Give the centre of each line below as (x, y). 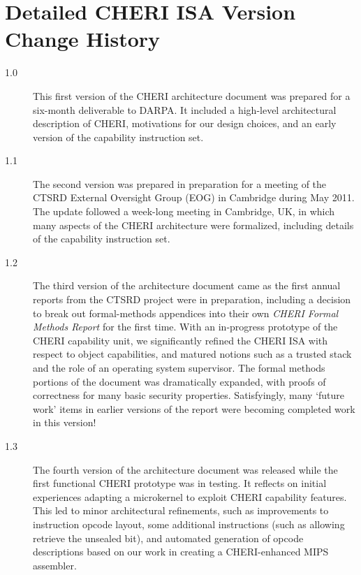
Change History (83, 39)
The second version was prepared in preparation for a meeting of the (180, 183)
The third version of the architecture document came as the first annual (187, 285)
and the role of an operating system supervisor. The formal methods (179, 367)
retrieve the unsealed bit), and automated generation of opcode (168, 538)
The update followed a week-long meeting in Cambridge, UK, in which (184, 211)
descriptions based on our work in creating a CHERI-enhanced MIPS (181, 552)
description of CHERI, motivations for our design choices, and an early (185, 123)
